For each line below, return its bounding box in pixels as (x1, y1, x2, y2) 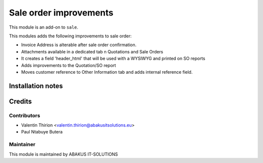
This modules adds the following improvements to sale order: (9, 33, 132, 39)
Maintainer (9, 141, 36, 148)
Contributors (9, 112, 40, 119)
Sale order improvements (9, 7, 114, 18)
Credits (9, 97, 32, 105)
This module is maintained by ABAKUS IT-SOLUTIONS (9, 151, 118, 157)
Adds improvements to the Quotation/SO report (21, 62, 116, 68)
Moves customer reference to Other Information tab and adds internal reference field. (21, 69, 193, 75)
